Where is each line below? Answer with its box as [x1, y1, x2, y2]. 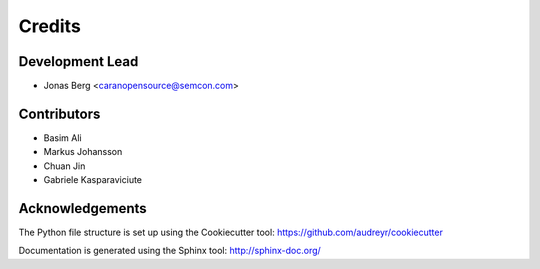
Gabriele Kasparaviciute [43, 174, 143, 186]
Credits [18, 15, 82, 37]
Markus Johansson [43, 146, 123, 158]
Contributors [18, 105, 101, 122]
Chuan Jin [43, 160, 86, 172]
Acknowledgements [18, 200, 147, 217]
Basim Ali [43, 131, 82, 144]
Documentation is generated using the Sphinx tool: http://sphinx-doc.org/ [18, 245, 322, 257]
